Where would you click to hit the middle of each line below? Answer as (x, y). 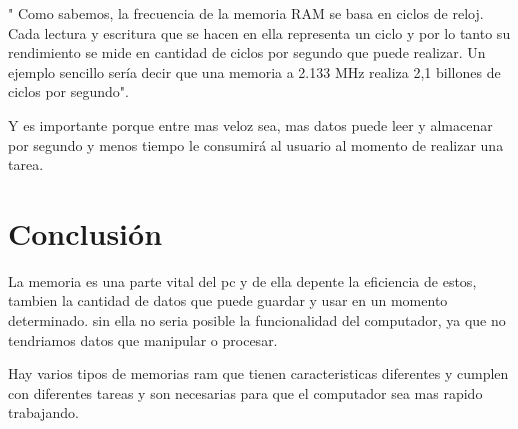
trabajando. (43, 412)
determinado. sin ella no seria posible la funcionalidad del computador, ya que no (257, 320)
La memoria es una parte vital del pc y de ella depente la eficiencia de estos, (242, 280)
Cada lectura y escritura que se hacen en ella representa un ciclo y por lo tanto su (259, 32)
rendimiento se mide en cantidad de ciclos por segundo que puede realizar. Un (247, 52)
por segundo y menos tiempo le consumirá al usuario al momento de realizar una (256, 144)
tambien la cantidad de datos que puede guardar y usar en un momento (228, 300)
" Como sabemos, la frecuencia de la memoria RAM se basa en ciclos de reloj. (246, 13)
